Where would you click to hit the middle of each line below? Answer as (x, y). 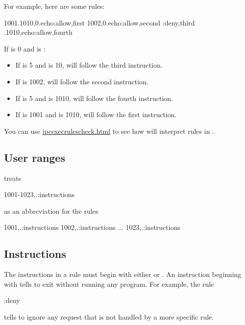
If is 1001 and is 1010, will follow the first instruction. (96, 114)
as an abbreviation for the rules (51, 211)
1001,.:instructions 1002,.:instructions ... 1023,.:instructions (92, 227)
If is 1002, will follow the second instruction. (82, 81)
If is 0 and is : (25, 48)
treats (13, 178)
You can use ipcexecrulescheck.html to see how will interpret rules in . (109, 131)
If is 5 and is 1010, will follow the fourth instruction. (94, 98)
